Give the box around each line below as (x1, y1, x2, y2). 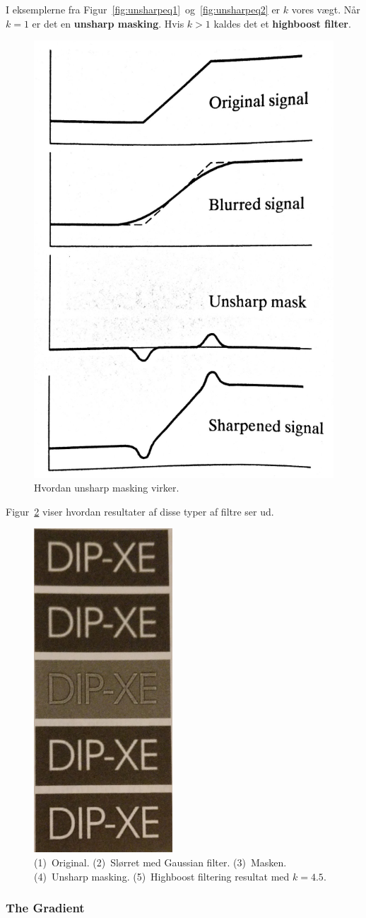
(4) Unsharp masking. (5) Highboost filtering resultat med (34, 868, 290, 883)
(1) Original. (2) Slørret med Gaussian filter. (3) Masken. (34, 854, 287, 869)
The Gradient (6, 899, 85, 917)
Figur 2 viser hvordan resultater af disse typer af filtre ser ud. (6, 504, 274, 518)
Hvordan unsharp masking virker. (34, 480, 179, 495)
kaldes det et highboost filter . (213, 16, 351, 30)
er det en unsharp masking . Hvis (32, 16, 184, 30)
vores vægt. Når (291, 2, 360, 16)
